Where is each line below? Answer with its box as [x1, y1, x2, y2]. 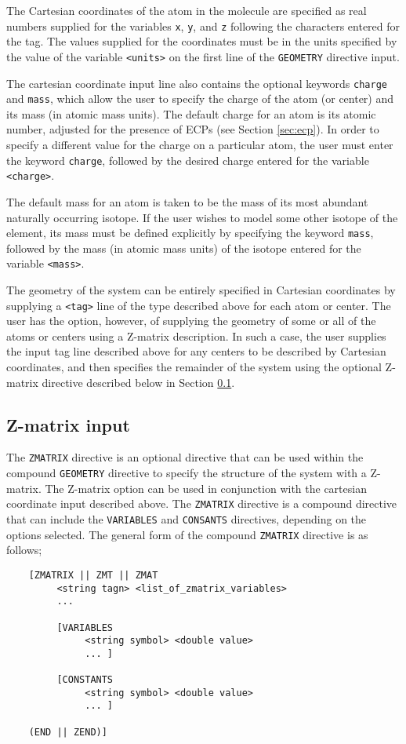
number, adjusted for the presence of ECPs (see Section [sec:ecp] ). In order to [6, 121, 379, 137]
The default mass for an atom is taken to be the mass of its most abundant [6, 193, 368, 210]
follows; [6, 542, 42, 558]
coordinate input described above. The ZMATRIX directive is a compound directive [6, 495, 397, 512]
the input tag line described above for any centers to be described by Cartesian [6, 343, 386, 359]
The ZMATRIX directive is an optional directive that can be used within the [6, 449, 364, 465]
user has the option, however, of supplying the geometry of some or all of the [6, 312, 376, 329]
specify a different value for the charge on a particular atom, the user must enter [6, 137, 393, 152]
